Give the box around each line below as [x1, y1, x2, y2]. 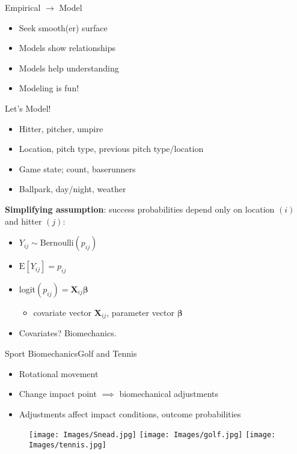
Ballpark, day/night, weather [19, 183, 126, 195]
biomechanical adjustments [119, 387, 219, 400]
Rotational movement [19, 367, 99, 380]
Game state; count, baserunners [19, 162, 136, 175]
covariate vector [33, 306, 92, 318]
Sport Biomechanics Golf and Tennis [5, 347, 137, 359]
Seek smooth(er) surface [19, 21, 108, 34]
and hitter [5, 214, 42, 227]
